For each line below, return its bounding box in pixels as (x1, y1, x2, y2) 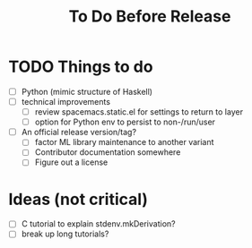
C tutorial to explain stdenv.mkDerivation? (21, 218, 176, 229)
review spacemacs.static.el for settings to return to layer (34, 107, 244, 117)
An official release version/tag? (21, 127, 136, 138)
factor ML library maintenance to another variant (34, 137, 214, 148)
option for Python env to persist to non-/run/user (34, 116, 216, 127)
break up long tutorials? (21, 228, 109, 239)
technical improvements (21, 97, 111, 107)
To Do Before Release (68, 6, 231, 27)
